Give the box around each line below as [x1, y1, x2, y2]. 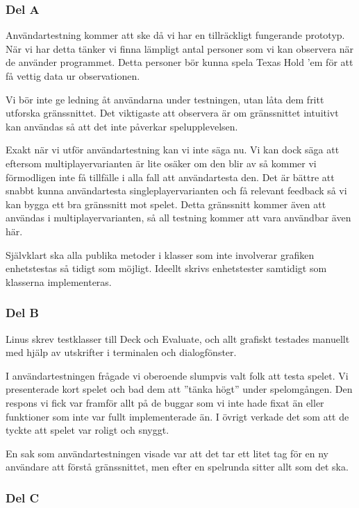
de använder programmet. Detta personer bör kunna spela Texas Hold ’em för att [6, 55, 353, 69]
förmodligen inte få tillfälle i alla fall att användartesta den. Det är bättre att [6, 169, 335, 184]
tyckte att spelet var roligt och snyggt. [6, 423, 169, 437]
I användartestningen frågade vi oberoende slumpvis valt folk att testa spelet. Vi [6, 368, 349, 382]
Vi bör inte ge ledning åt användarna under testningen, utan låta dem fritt [6, 92, 324, 106]
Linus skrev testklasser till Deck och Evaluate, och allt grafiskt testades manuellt [6, 331, 350, 346]
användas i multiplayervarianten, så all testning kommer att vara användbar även [6, 210, 351, 225]
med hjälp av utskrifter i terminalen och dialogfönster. [6, 345, 237, 359]
